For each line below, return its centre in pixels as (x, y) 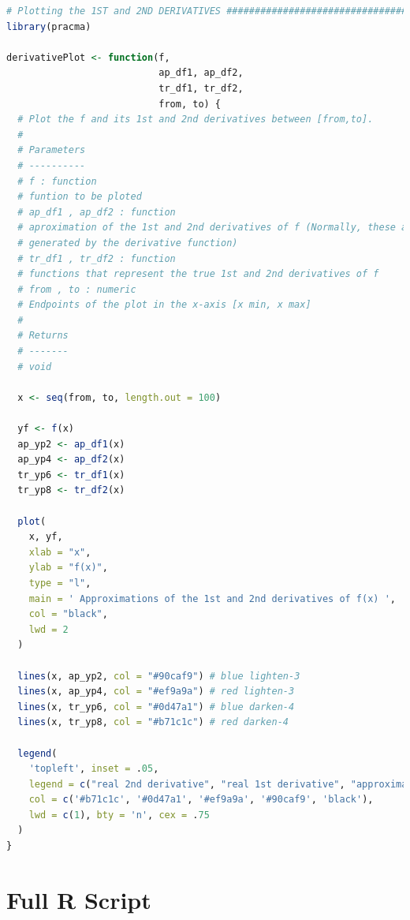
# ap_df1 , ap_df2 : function (97, 212)
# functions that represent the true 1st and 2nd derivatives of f (198, 274)
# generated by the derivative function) (128, 243)
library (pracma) (49, 26)
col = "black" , (68, 614)
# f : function (57, 181)
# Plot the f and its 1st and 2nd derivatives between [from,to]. (196, 120)
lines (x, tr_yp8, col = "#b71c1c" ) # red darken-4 (153, 722)
